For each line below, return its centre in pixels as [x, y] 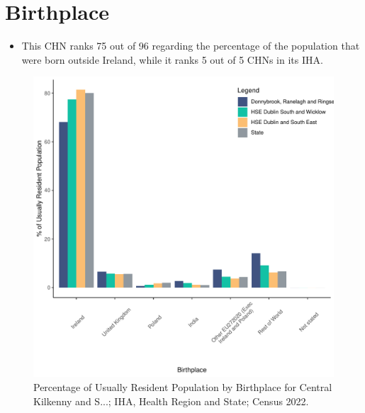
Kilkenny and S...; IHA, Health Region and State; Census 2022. [171, 401]
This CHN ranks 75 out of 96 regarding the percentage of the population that [191, 46]
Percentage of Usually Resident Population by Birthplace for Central [183, 386]
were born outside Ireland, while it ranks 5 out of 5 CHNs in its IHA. [172, 59]
